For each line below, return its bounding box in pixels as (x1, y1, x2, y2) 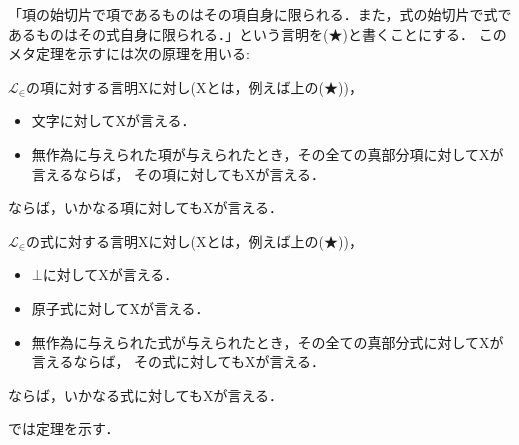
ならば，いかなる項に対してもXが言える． (8, 197, 283, 218)
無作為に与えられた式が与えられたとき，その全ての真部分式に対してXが (31, 331, 504, 352)
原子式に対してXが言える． (31, 297, 210, 318)
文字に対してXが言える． (31, 110, 196, 131)
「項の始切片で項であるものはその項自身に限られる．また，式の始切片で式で (8, 4, 512, 24)
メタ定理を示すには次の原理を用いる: (8, 43, 250, 64)
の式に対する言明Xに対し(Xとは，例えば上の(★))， (26, 230, 363, 251)
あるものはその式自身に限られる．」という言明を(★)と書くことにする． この (8, 23, 507, 44)
